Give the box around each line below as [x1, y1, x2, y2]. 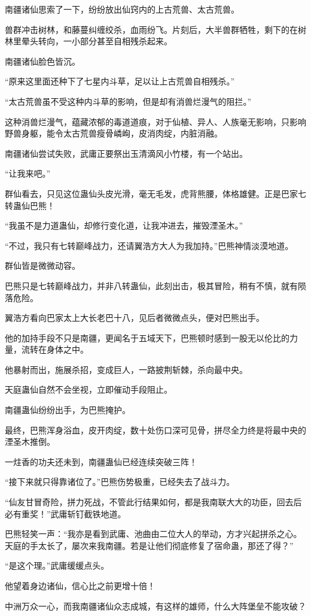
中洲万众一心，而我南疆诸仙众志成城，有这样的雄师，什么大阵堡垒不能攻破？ [5, 599, 306, 612]
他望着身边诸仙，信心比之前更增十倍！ [5, 579, 155, 591]
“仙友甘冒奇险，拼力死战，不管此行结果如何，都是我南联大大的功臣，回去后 [5, 496, 302, 508]
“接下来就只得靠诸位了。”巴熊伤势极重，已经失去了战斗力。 [5, 475, 235, 488]
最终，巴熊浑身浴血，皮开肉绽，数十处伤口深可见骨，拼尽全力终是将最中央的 [5, 423, 306, 436]
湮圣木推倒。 [5, 435, 55, 448]
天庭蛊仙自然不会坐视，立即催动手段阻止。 [5, 383, 172, 396]
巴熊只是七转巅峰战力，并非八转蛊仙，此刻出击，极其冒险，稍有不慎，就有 [5, 279, 298, 292]
